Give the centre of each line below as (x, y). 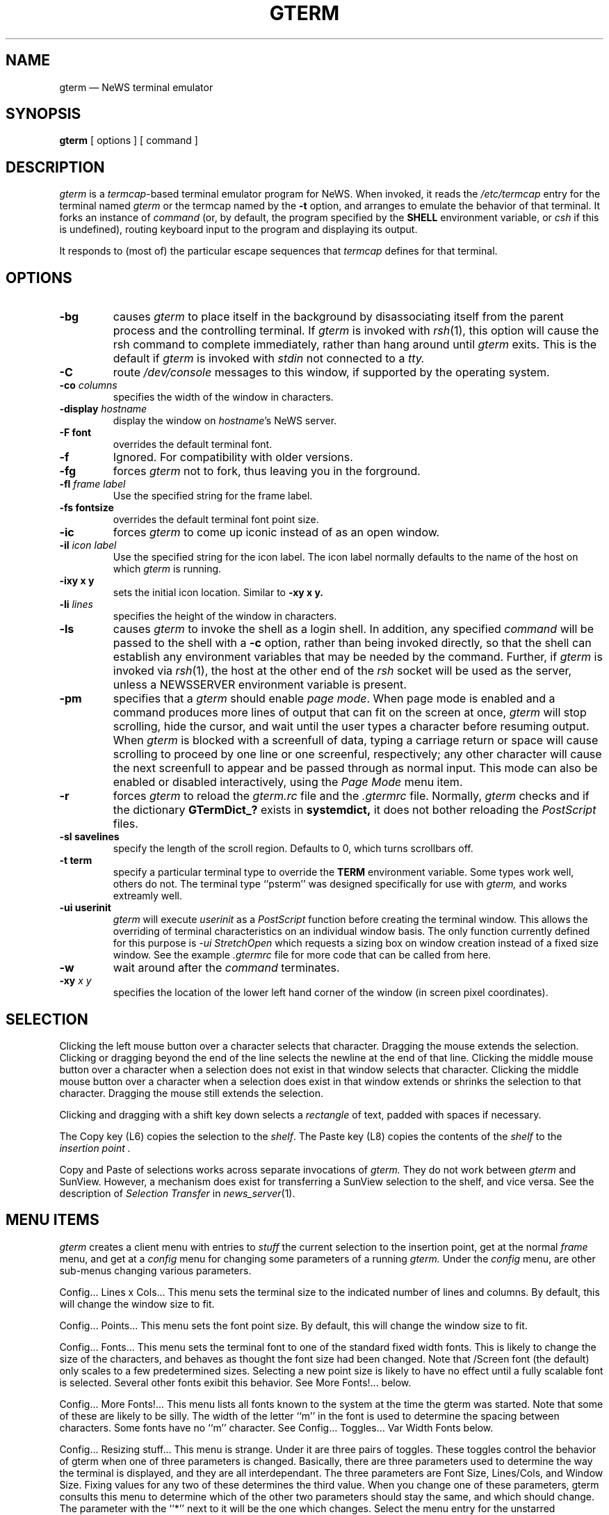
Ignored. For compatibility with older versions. (233, 457)
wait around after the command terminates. (226, 968)
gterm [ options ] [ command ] (129, 141)
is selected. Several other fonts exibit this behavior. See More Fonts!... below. (235, 1382)
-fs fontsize (87, 508)
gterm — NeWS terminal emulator (136, 87)
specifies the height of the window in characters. (225, 616)
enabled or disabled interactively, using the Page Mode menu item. (288, 782)
